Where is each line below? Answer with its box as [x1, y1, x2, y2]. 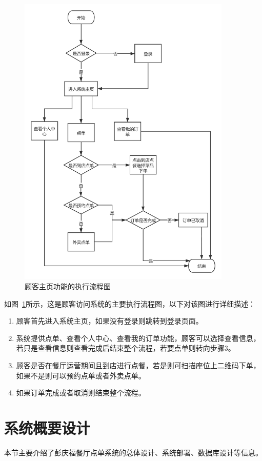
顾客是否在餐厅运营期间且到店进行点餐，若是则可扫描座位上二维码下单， [16, 360, 260, 370]
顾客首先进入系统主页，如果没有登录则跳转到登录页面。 [16, 315, 203, 326]
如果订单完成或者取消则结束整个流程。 [16, 387, 146, 398]
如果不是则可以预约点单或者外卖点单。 [16, 370, 146, 380]
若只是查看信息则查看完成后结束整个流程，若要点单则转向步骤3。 [16, 343, 235, 353]
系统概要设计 [4, 417, 91, 438]
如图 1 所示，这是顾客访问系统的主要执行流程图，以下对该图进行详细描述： [4, 298, 255, 309]
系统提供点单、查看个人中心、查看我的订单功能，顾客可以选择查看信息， [16, 332, 260, 343]
